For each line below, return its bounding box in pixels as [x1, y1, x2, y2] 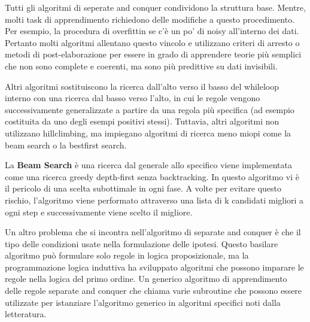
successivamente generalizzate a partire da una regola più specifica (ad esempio [5, 103, 294, 116]
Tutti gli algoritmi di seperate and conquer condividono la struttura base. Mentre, [5, 1, 306, 13]
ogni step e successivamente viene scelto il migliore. [5, 205, 193, 218]
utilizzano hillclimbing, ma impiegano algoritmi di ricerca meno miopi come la [5, 126, 291, 139]
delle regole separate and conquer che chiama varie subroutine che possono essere [5, 284, 302, 297]
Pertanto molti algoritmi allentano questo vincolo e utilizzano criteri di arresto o [5, 36, 300, 48]
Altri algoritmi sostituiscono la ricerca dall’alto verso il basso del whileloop [5, 80, 279, 92]
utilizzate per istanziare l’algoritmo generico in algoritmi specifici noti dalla [5, 296, 281, 308]
